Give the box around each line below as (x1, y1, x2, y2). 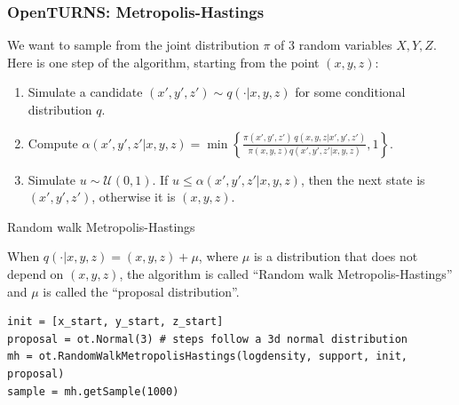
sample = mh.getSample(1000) (7, 385, 179, 398)
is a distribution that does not (253, 247, 418, 266)
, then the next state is (300, 170, 425, 188)
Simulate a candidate (28, 83, 143, 101)
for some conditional (295, 83, 406, 101)
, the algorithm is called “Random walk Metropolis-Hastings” (119, 264, 453, 282)
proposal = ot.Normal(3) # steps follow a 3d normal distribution (7, 332, 408, 345)
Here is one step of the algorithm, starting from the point (7, 52, 320, 71)
